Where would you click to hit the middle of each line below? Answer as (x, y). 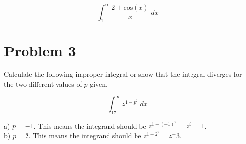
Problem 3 (40, 51)
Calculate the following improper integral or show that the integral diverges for (123, 74)
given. (99, 84)
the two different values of (43, 84)
